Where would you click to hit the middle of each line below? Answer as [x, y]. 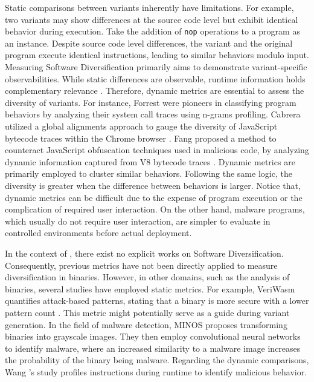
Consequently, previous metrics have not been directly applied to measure [141, 265]
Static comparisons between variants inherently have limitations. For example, [149, 7]
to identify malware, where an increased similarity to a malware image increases [153, 348]
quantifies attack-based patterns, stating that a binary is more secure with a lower [157, 301]
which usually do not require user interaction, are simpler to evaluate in [138, 221]
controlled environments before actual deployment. [98, 233]
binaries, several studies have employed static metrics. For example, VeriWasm [150, 288]
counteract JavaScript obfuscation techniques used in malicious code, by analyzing [157, 150]
